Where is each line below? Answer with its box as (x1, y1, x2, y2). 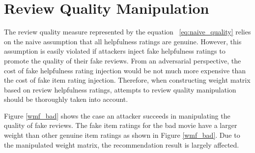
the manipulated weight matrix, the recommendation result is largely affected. (4, 139, 239, 150)
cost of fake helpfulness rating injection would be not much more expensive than (4, 65, 246, 75)
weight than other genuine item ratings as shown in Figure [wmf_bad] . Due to (4, 130, 240, 140)
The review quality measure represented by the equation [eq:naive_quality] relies (4, 27, 251, 37)
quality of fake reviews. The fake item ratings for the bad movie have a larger (4, 120, 237, 130)
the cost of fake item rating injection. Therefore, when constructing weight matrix (4, 75, 251, 85)
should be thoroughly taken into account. (4, 94, 128, 104)
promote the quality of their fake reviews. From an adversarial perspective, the (4, 55, 241, 65)
